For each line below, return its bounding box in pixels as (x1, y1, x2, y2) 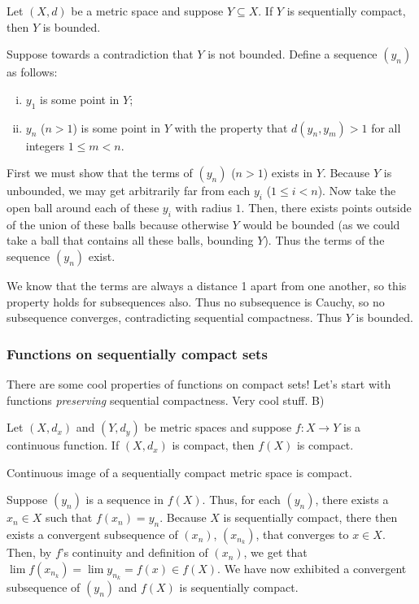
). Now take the (317, 182, 396, 199)
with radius (175, 198, 232, 215)
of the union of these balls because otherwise (7, 215, 229, 232)
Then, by (7, 544, 52, 561)
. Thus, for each (202, 491, 281, 508)
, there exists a (315, 491, 389, 508)
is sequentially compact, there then (223, 509, 398, 526)
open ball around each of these (7, 198, 159, 215)
